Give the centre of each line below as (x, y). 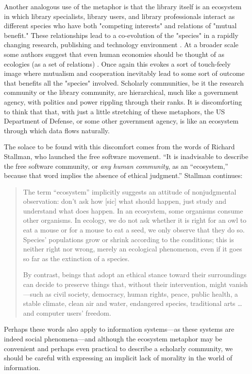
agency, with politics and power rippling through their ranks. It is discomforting (123, 101)
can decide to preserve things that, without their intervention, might (125, 284)
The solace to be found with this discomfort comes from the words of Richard (119, 147)
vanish (238, 284)
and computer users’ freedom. (67, 312)
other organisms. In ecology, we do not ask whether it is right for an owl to (135, 220)
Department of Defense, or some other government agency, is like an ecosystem (121, 121)
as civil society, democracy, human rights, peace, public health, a (142, 294)
